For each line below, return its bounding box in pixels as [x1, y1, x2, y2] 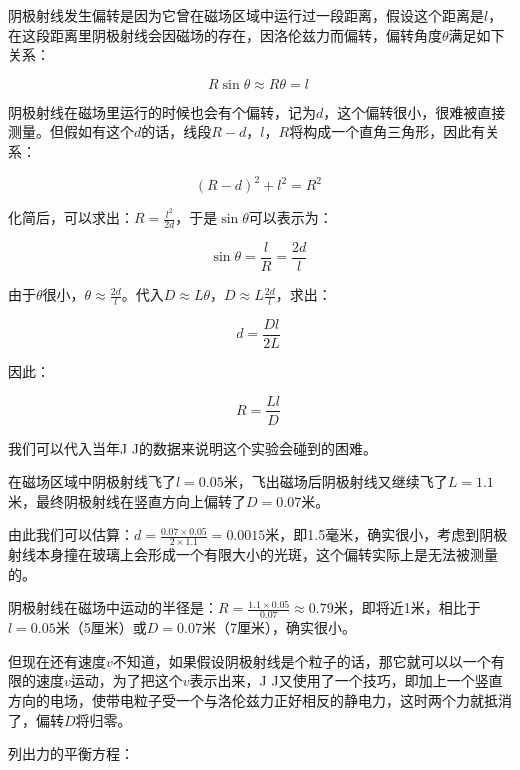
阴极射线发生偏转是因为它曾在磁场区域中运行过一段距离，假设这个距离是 [8, 5, 484, 25]
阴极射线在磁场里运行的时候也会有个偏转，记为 [8, 101, 316, 122]
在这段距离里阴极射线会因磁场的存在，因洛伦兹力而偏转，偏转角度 [8, 24, 442, 45]
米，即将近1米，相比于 [333, 597, 481, 618]
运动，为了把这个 [70, 670, 183, 691]
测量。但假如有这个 [8, 121, 134, 142]
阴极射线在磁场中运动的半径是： [8, 597, 218, 618]
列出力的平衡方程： [8, 743, 134, 764]
